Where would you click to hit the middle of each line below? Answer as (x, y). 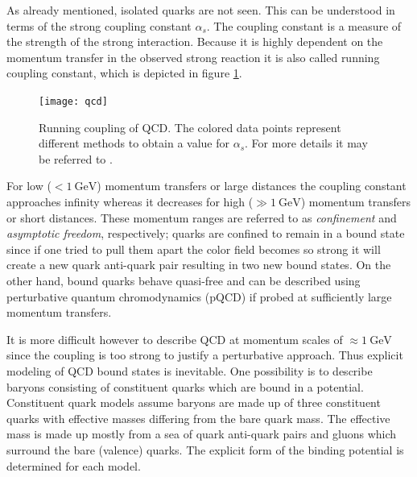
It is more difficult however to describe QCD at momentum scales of (175, 339)
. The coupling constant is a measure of (304, 25)
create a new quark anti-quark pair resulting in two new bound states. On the (199, 265)
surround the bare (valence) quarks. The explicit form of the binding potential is (205, 449)
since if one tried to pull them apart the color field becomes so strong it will (194, 249)
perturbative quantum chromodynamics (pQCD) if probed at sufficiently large (199, 296)
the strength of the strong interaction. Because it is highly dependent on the (195, 41)
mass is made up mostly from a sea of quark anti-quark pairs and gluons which (202, 434)
